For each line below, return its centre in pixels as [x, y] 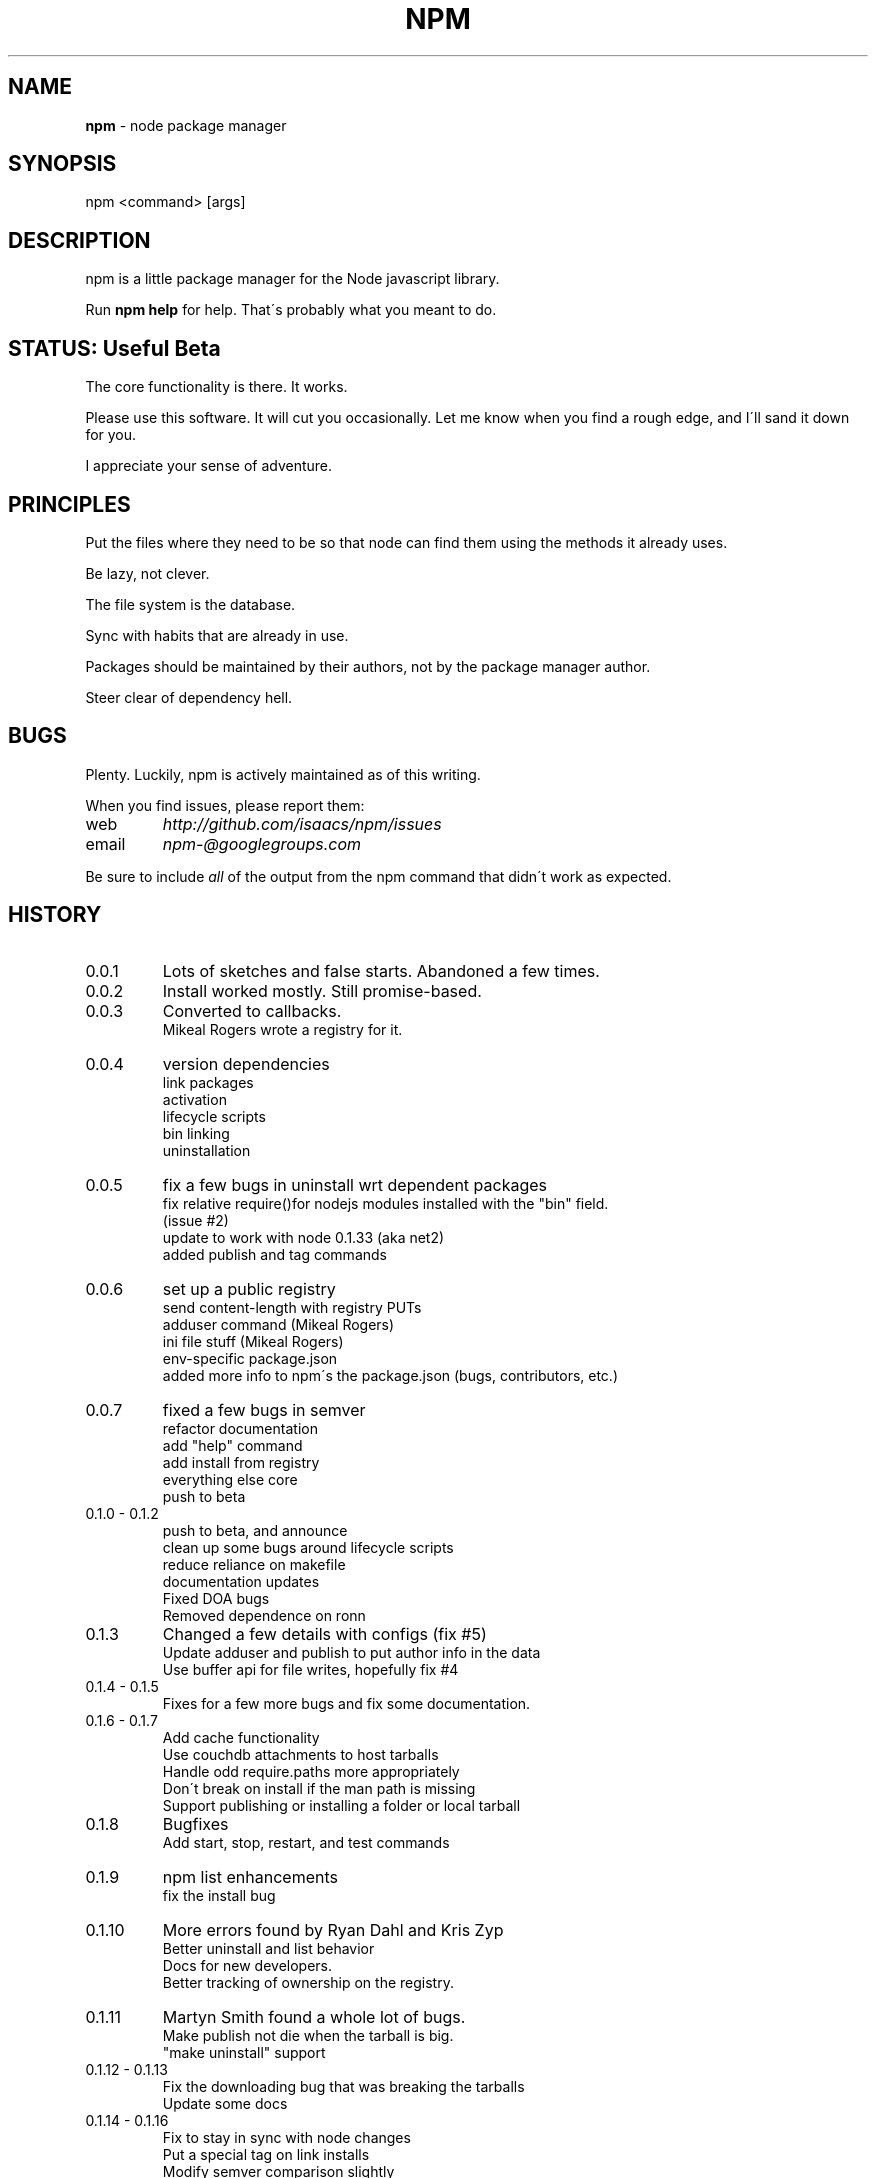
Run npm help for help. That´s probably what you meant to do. [291, 310]
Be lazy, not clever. [147, 573]
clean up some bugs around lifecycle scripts [308, 1547]
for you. [111, 435]
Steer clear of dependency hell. [189, 697]
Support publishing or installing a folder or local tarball [341, 1805]
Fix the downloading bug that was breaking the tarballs [343, 2086]
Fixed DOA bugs [216, 1598]
